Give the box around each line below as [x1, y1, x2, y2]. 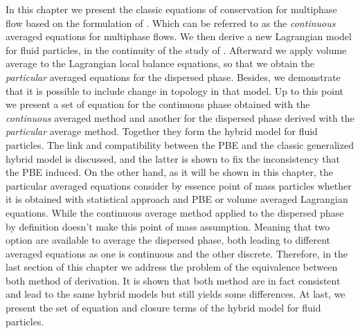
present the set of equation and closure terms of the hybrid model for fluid [6, 300, 321, 315]
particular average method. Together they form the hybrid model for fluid [6, 124, 318, 138]
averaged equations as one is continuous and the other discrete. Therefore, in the [6, 246, 348, 260]
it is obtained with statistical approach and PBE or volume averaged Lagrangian [6, 192, 348, 206]
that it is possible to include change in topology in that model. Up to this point [6, 83, 344, 98]
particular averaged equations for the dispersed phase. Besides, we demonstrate [6, 69, 341, 84]
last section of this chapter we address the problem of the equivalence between [6, 260, 338, 274]
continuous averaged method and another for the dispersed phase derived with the [6, 110, 354, 125]
